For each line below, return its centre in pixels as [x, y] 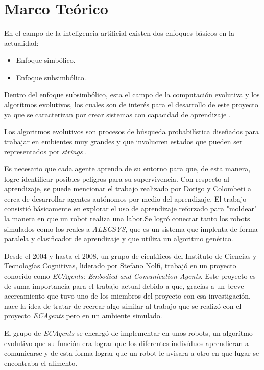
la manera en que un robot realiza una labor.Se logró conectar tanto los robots [127, 219]
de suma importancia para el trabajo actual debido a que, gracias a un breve [124, 286]
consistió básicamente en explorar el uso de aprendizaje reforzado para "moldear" [131, 208]
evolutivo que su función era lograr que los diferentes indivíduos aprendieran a [126, 343]
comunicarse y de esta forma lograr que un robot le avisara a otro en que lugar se [132, 353]
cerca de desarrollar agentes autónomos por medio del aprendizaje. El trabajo [125, 198]
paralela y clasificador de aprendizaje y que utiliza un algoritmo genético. [119, 239]
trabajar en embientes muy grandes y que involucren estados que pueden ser [123, 141]
